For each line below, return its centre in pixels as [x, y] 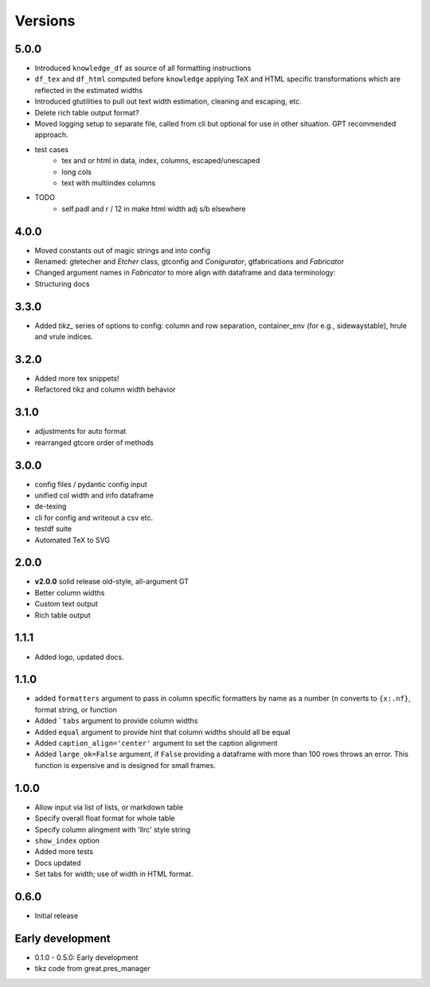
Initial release [57, 915]
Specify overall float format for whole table [105, 818]
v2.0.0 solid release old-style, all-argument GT [112, 582]
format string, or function [76, 709]
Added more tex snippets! [77, 379]
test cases [52, 149]
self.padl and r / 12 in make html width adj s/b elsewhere [154, 209]
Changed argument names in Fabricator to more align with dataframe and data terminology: [185, 273]
